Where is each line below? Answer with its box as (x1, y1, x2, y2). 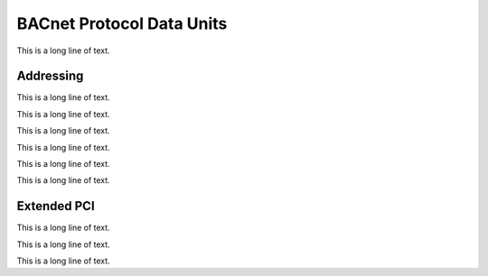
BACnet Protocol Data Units (16, 14, 228, 33)
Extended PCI (16, 198, 95, 214)
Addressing (16, 69, 84, 84)
